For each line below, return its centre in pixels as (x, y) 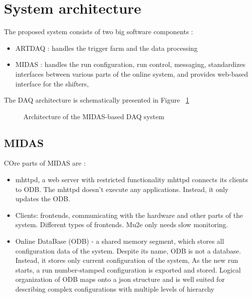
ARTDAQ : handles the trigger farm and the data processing (107, 48)
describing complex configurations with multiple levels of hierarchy (115, 289)
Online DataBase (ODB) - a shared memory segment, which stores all (120, 241)
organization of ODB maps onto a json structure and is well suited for (120, 279)
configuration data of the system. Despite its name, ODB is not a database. (128, 250)
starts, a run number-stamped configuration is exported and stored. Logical (128, 269)
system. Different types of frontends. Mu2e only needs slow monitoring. (122, 224)
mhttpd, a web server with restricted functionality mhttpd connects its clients (132, 180)
